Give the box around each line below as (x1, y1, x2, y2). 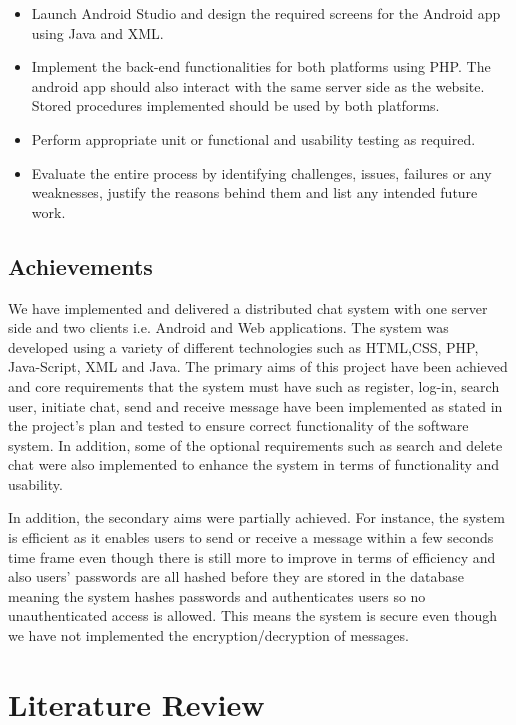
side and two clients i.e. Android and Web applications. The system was (8, 317, 449, 338)
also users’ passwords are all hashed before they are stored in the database (8, 566, 464, 587)
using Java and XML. (31, 22, 164, 43)
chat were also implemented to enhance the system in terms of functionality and (8, 454, 500, 475)
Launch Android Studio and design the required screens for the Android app (31, 3, 501, 23)
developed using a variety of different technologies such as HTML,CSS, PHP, (8, 336, 479, 357)
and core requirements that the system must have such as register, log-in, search (8, 375, 500, 396)
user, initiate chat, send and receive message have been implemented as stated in (8, 395, 503, 416)
